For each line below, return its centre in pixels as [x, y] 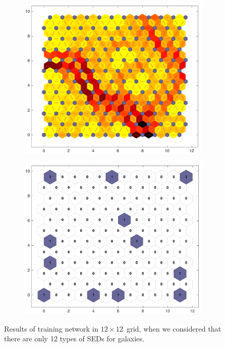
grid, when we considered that [174, 328]
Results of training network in [51, 328]
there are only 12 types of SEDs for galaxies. [74, 339]
